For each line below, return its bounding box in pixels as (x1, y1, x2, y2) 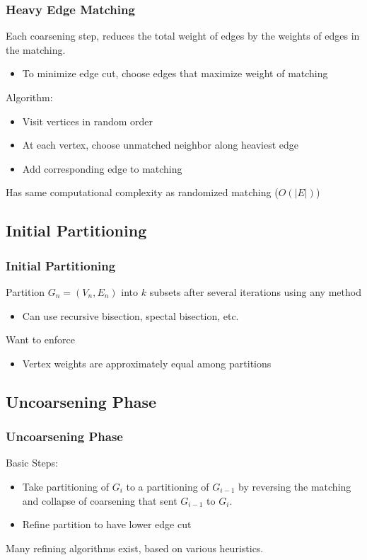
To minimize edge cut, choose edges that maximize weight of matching (22, 66, 328, 81)
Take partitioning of (22, 479, 109, 493)
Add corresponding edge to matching (22, 161, 182, 176)
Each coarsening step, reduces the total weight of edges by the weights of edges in (6, 28, 360, 43)
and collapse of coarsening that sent (22, 493, 177, 508)
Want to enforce (6, 332, 76, 347)
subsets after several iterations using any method (149, 284, 361, 299)
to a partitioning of (126, 479, 209, 493)
